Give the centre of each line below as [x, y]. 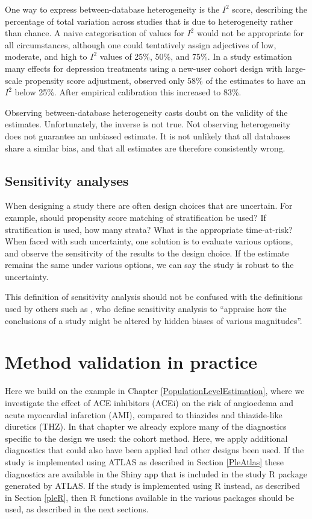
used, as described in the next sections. [77, 509]
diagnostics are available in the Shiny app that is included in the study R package [156, 473]
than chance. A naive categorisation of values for [95, 33]
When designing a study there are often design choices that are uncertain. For [149, 205]
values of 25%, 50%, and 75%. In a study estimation [196, 56]
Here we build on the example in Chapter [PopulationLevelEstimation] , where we [155, 391]
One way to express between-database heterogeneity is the [112, 9]
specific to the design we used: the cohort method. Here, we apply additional [146, 438]
